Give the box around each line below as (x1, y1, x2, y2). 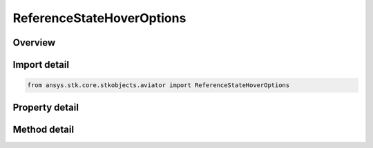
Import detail (12, 59, 69, 71)
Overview (12, 37, 56, 48)
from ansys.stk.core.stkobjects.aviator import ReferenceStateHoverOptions (27, 82, 290, 89)
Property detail (12, 101, 79, 113)
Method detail (12, 123, 75, 135)
